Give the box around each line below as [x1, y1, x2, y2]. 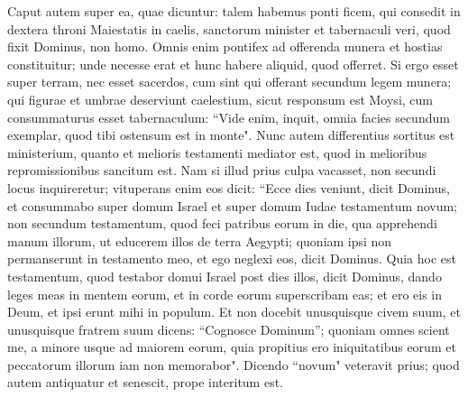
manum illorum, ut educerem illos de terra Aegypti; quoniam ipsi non [7, 231, 392, 250]
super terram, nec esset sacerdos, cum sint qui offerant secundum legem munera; [7, 72, 452, 91]
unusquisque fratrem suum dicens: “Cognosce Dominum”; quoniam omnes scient [7, 319, 450, 338]
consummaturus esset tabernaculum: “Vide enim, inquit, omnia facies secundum [7, 107, 450, 126]
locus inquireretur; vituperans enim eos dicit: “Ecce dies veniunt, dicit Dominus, [7, 178, 450, 197]
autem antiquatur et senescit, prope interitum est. [7, 373, 284, 392]
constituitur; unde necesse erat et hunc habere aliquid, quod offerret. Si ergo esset [7, 54, 459, 73]
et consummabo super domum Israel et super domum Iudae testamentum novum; [7, 196, 458, 215]
